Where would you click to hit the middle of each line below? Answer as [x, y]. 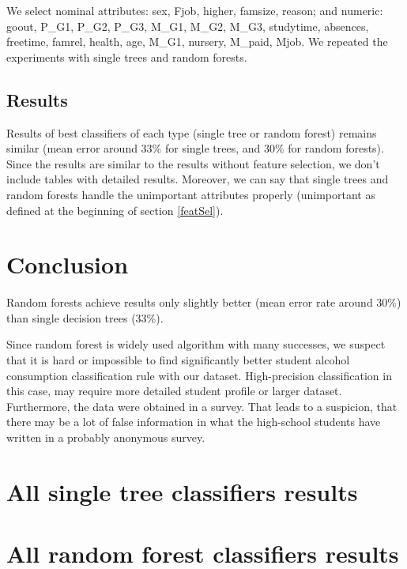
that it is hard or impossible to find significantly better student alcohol [178, 360]
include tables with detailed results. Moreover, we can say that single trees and [198, 179]
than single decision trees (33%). [85, 317]
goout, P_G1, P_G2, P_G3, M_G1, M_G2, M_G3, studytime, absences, [188, 26]
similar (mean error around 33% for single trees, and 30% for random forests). [195, 148]
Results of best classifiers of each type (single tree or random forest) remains [192, 132]
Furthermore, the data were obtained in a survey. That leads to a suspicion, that [202, 406]
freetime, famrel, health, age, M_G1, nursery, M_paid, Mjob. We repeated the [197, 41]
